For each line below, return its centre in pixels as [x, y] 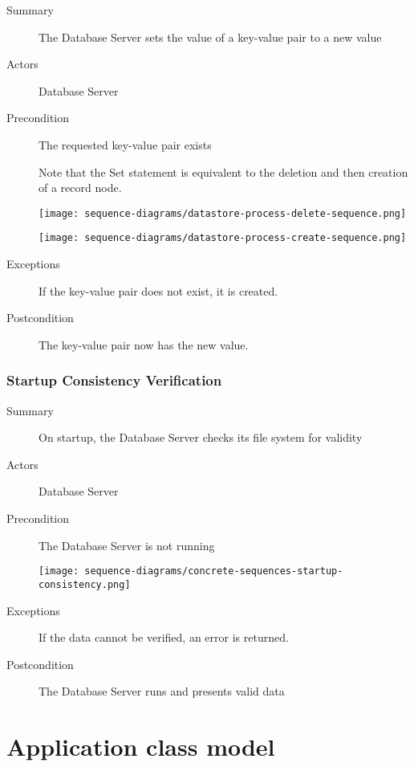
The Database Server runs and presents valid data [162, 691]
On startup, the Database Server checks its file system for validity [201, 437]
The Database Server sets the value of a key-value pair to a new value [210, 37]
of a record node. [80, 188]
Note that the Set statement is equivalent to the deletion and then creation [223, 171]
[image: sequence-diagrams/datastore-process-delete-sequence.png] [223, 213]
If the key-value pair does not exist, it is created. [158, 290]
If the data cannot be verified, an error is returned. [164, 637]
